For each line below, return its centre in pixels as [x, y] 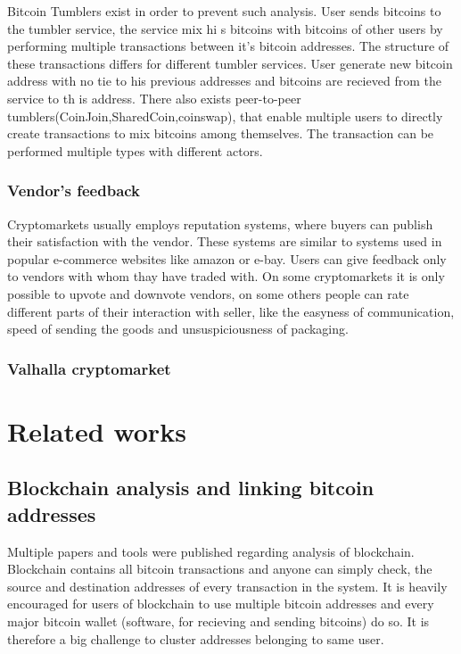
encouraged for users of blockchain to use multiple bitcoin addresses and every [221, 604]
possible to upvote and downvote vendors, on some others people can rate [208, 293]
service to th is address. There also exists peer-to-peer [154, 98]
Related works [97, 430]
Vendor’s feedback [74, 190]
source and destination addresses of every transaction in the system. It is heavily [227, 586]
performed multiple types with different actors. [135, 150]
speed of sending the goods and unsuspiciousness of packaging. [178, 329]
